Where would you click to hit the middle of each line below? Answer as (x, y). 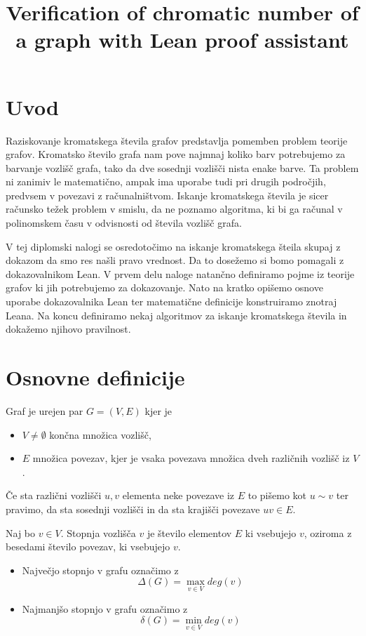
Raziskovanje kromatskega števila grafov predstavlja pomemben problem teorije (177, 140)
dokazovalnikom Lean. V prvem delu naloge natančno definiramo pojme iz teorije (180, 273)
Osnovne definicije (95, 377)
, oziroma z (328, 532)
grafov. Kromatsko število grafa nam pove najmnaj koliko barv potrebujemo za (176, 154)
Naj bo (21, 532)
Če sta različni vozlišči (54, 495)
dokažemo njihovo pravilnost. (68, 329)
